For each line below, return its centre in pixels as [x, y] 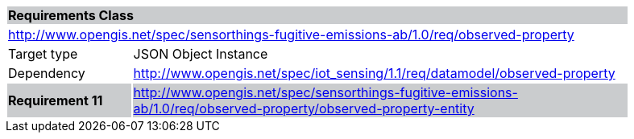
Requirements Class [71, 15]
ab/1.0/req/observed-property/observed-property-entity [304, 108]
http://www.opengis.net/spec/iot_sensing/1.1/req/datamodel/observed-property [374, 73]
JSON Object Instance [201, 54]
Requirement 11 [56, 100]
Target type [43, 54]
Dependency [47, 73]
